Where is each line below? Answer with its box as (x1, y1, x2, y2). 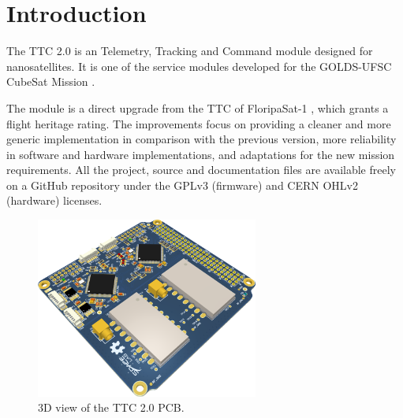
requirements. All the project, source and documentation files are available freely (6, 161, 396, 178)
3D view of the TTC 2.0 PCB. (38, 399, 185, 416)
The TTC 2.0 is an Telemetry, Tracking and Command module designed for (6, 43, 373, 59)
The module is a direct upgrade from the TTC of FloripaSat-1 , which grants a (6, 99, 389, 116)
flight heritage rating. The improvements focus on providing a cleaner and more (6, 115, 391, 131)
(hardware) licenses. (6, 192, 103, 209)
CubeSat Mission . (6, 73, 95, 90)
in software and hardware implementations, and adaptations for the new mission (6, 146, 395, 162)
